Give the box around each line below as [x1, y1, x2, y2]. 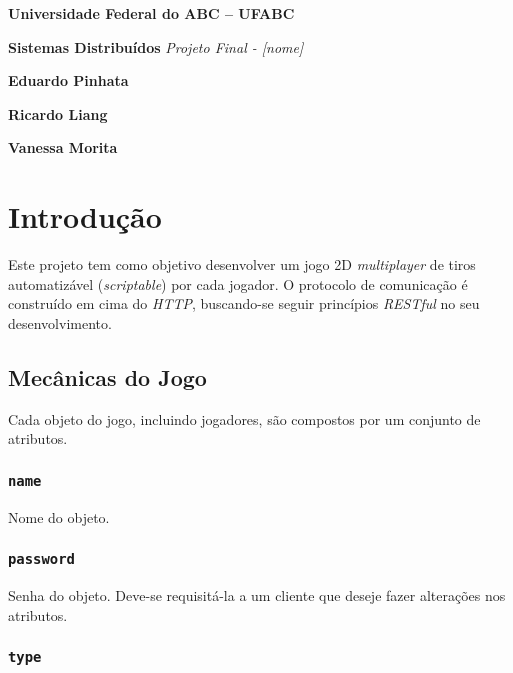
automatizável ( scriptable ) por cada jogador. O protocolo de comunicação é [8, 273, 468, 294]
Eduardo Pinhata [8, 70, 129, 91]
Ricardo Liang [8, 103, 108, 124]
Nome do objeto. [8, 506, 110, 527]
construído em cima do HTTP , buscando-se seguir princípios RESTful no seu [8, 293, 480, 314]
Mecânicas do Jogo [8, 361, 207, 392]
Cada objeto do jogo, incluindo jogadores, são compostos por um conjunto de [8, 408, 481, 429]
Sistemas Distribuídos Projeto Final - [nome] [8, 36, 304, 57]
